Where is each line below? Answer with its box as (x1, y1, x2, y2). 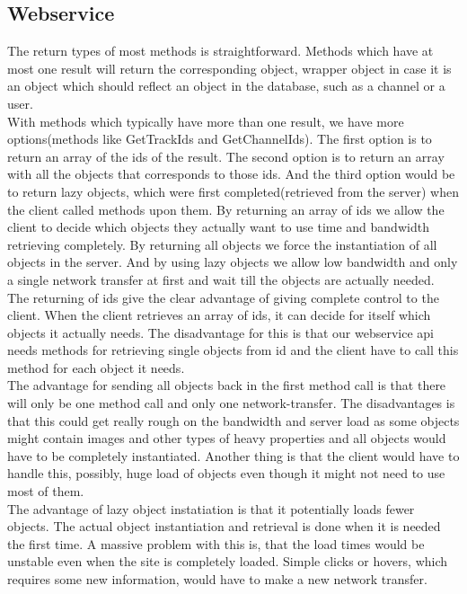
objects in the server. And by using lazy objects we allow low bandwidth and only (7, 253, 458, 271)
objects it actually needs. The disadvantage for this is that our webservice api (7, 323, 435, 341)
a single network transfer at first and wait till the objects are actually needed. (7, 270, 435, 288)
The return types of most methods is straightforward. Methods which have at (7, 41, 434, 60)
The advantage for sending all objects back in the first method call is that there (7, 376, 446, 395)
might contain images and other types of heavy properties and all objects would (7, 429, 446, 448)
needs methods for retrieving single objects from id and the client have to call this (7, 341, 459, 359)
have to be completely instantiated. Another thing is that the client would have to (7, 446, 460, 465)
